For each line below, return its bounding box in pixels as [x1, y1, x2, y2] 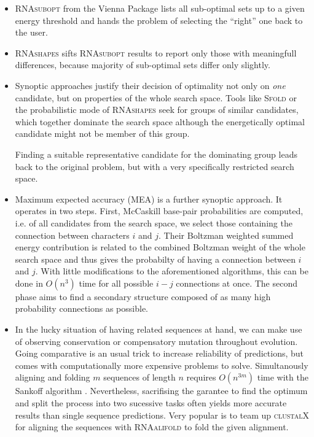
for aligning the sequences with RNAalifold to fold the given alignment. [15, 420, 289, 433]
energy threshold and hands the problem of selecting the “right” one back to [15, 14, 303, 26]
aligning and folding [15, 371, 90, 384]
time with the [257, 371, 308, 384]
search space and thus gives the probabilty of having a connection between [15, 252, 296, 265]
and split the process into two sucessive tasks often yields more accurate [15, 396, 287, 409]
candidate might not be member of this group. [15, 127, 190, 140]
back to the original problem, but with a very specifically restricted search [15, 160, 294, 172]
